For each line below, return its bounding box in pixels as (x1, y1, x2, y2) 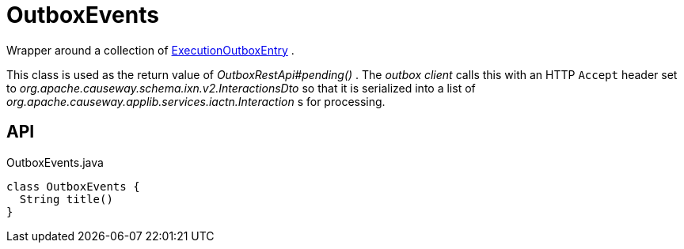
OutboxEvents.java (6, 155, 104, 169)
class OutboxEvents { (6, 179, 140, 193)
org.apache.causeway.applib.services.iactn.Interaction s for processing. (6, 94, 386, 108)
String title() (19, 192, 113, 206)
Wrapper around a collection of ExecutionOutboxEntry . (6, 43, 294, 57)
